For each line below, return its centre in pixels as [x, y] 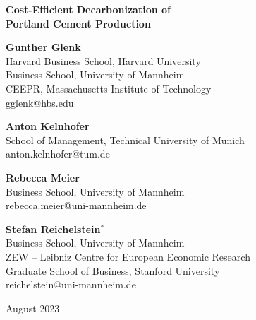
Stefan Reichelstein [53, 229]
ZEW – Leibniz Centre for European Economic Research [128, 256]
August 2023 [33, 308]
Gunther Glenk [43, 47]
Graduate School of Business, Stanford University [113, 270]
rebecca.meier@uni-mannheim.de [76, 205]
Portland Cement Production [78, 23]
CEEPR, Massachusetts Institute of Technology [109, 88]
